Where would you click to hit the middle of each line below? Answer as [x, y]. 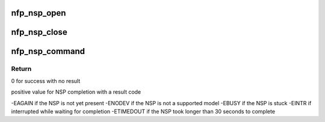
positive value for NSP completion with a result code [76, 92]
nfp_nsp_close [39, 32]
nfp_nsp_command [48, 51]
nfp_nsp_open [39, 13]
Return [21, 69]
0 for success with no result [46, 81]
